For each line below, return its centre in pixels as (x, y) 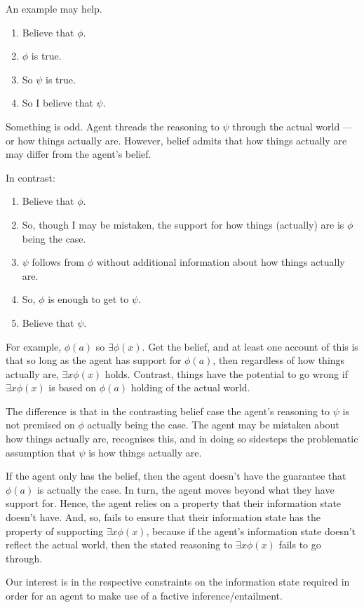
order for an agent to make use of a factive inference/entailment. (144, 595)
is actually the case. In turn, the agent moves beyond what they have (186, 489)
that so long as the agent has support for (94, 360)
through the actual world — (292, 126)
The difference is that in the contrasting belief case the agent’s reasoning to (168, 411)
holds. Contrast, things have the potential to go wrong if (226, 373)
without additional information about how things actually (221, 262)
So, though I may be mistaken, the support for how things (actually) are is (183, 224)
